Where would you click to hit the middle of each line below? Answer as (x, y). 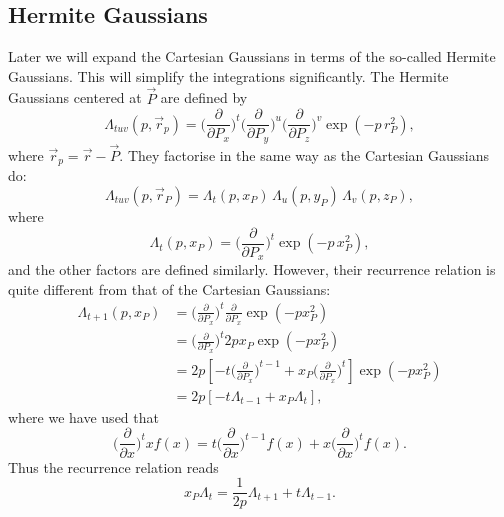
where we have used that (83, 416)
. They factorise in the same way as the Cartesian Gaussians (304, 154)
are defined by (204, 97)
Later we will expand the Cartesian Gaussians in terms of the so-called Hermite (252, 56)
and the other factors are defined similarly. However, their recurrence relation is (252, 269)
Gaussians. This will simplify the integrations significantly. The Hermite (228, 75)
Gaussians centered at (75, 97)
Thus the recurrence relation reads (113, 466)
